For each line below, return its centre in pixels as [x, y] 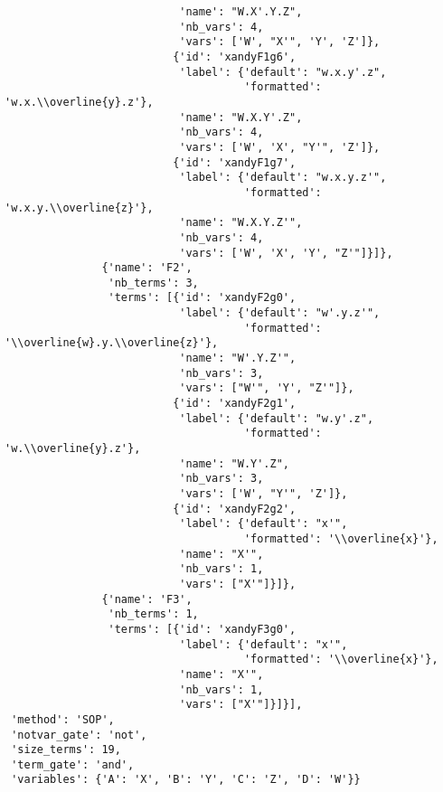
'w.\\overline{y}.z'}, [73, 449]
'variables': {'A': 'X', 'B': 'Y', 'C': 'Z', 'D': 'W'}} [186, 780]
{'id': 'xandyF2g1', [235, 404]
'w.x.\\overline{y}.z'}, [79, 102]
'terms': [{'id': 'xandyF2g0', [202, 298]
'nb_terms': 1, [153, 614]
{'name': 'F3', [147, 599]
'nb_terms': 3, [153, 283]
